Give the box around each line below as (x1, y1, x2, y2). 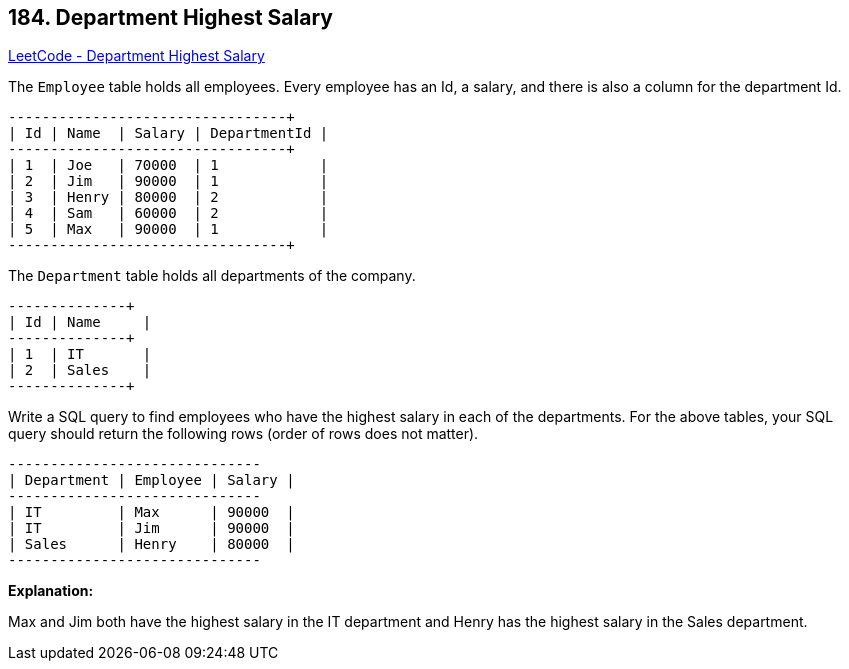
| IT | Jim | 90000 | (8, 520, 295, 537)
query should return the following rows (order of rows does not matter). (8, 425, 479, 443)
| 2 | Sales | (8, 362, 152, 379)
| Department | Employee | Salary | (8, 472, 295, 489)
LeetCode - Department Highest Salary (8, 47, 265, 65)
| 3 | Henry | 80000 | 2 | (8, 189, 329, 206)
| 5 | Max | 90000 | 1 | (8, 221, 329, 238)
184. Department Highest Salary (8, 5, 333, 30)
